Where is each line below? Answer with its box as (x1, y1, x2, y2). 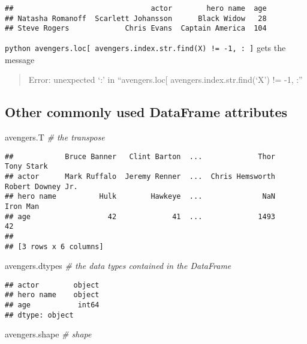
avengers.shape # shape (5, 328, 92, 340)
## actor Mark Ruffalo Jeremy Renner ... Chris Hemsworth (5, 172, 276, 181)
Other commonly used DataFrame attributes (5, 103, 288, 121)
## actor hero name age (5, 4, 267, 13)
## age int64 (5, 301, 100, 310)
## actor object (5, 280, 100, 289)
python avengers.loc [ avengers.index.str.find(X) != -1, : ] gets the (5, 41, 286, 53)
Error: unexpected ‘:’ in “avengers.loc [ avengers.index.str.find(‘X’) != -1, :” (28, 73, 303, 86)
